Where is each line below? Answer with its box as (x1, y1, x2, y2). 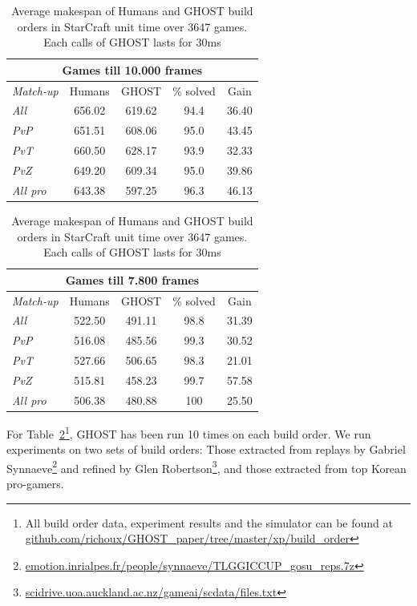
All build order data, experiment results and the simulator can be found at (25, 514, 393, 531)
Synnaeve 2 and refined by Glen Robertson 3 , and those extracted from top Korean (6, 457, 407, 476)
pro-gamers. (6, 475, 64, 491)
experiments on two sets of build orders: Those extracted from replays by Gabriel (6, 441, 406, 458)
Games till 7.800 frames (65, 271, 200, 288)
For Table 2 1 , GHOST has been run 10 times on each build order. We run (6, 422, 371, 442)
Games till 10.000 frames (62, 61, 203, 78)
